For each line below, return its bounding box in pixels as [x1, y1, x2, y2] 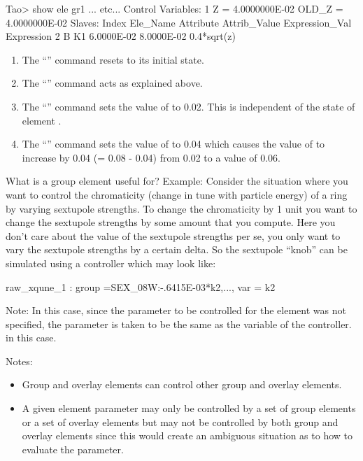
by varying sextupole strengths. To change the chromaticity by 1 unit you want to [6, 201, 357, 215]
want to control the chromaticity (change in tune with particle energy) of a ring [6, 187, 348, 201]
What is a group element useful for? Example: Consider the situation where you [6, 173, 348, 188]
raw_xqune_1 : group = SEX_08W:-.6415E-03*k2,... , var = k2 [6, 279, 276, 294]
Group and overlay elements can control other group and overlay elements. [22, 377, 342, 392]
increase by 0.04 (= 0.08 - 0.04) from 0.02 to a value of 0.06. [22, 150, 280, 164]
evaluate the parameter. [22, 441, 124, 456]
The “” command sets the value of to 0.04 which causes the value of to [22, 136, 325, 151]
